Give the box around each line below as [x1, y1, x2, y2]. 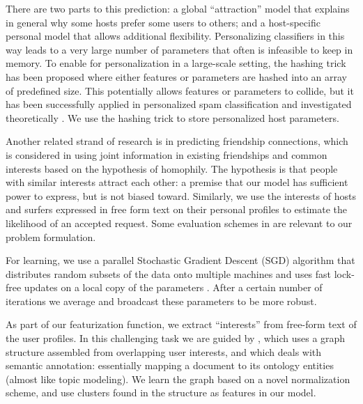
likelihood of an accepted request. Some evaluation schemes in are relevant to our [6, 215, 353, 230]
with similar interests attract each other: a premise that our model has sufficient [6, 175, 348, 189]
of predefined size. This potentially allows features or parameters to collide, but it [6, 83, 354, 98]
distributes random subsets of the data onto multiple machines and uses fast [6, 266, 332, 281]
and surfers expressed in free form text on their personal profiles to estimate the [6, 202, 348, 217]
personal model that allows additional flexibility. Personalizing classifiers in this [6, 29, 345, 43]
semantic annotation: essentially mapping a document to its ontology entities [6, 358, 334, 373]
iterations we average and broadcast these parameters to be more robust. [6, 293, 317, 308]
